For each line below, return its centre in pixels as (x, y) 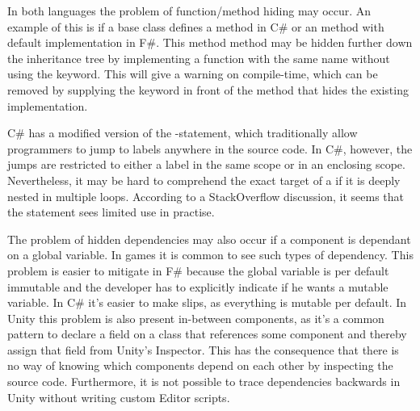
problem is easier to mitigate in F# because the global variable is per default (198, 270)
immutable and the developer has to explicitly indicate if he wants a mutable (198, 286)
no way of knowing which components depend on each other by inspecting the (200, 365)
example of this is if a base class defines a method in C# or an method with (196, 26)
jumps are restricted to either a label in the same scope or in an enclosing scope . (206, 164)
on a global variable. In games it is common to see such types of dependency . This (210, 255)
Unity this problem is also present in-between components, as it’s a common (196, 318)
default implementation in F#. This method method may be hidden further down (210, 42)
